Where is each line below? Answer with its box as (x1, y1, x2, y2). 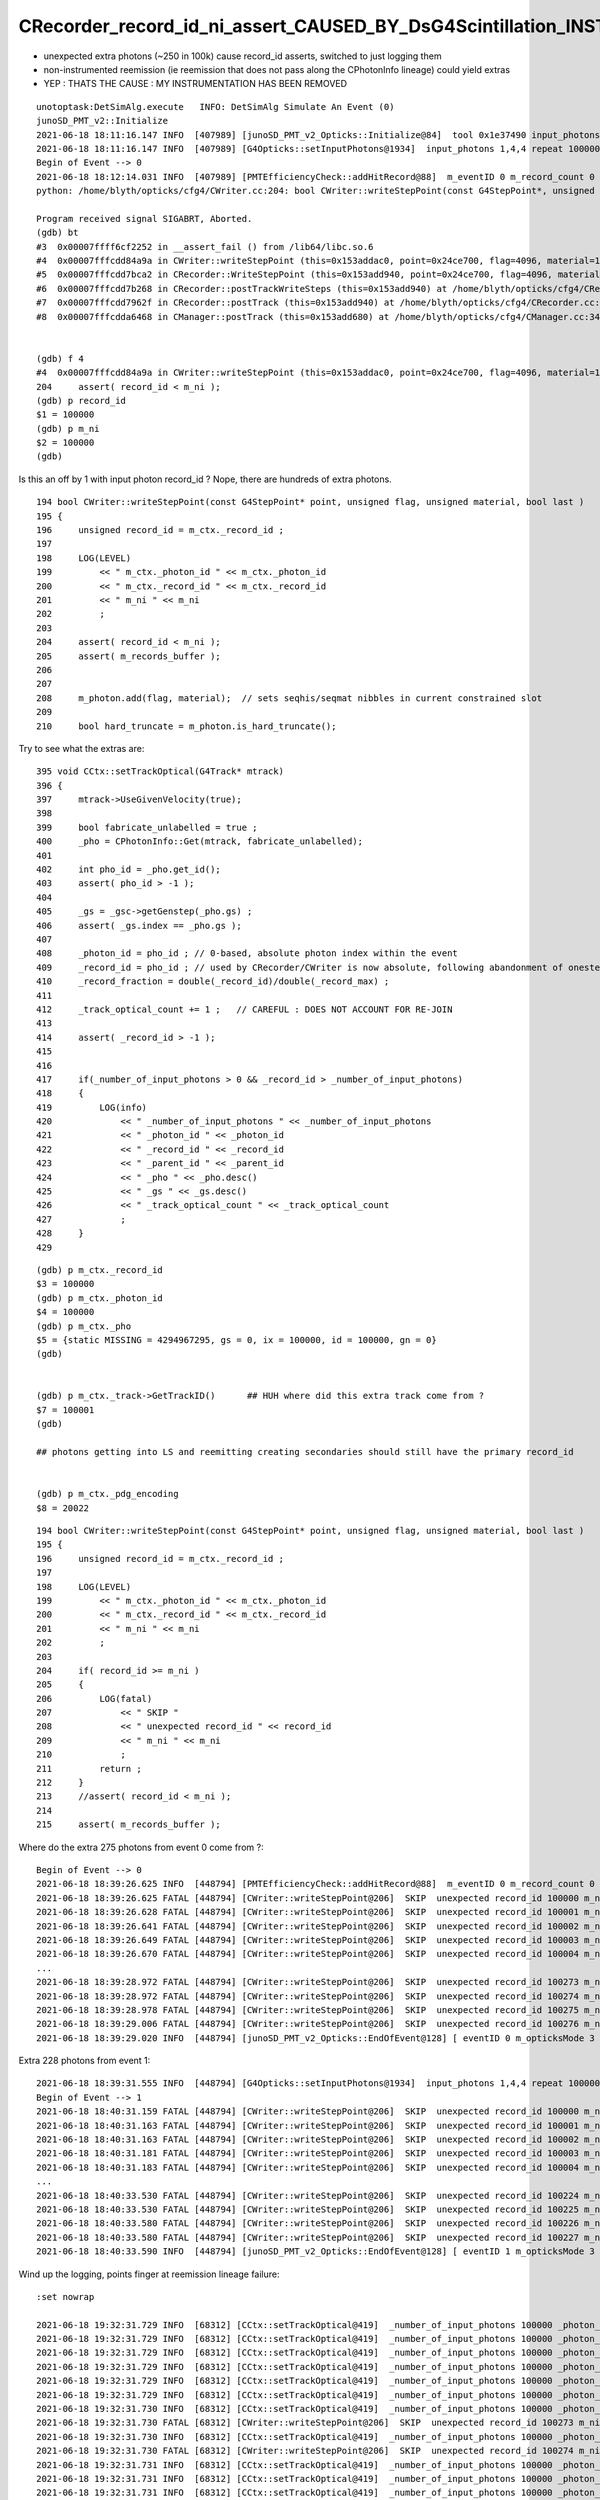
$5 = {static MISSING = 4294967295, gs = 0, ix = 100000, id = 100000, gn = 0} (36, 1334, 437, 1345)
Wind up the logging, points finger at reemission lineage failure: (18, 2268, 280, 2280)
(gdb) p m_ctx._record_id (36, 1264, 164, 1275)
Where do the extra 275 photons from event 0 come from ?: (18, 1841, 264, 1853)
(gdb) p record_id (36, 395, 127, 406)
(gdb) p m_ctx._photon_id (36, 1292, 164, 1304)
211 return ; (36, 1763, 142, 1774)
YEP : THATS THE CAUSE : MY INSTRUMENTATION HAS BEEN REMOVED (43, 78, 348, 90)
